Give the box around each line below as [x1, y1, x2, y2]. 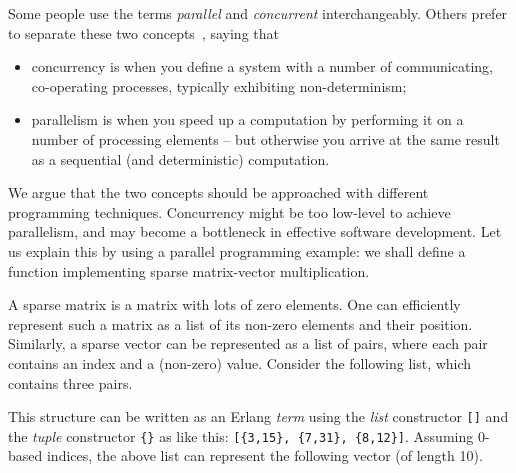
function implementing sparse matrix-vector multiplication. [8, 260, 370, 281]
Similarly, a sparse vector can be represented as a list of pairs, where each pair [8, 333, 488, 354]
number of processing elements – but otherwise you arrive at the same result [31, 128, 500, 149]
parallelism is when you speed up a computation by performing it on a [31, 109, 464, 130]
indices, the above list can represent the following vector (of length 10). [46, 445, 483, 466]
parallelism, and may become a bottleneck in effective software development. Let [8, 221, 502, 242]
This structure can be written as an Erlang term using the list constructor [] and [8, 406, 509, 427]
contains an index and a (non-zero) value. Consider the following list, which [8, 352, 472, 373]
